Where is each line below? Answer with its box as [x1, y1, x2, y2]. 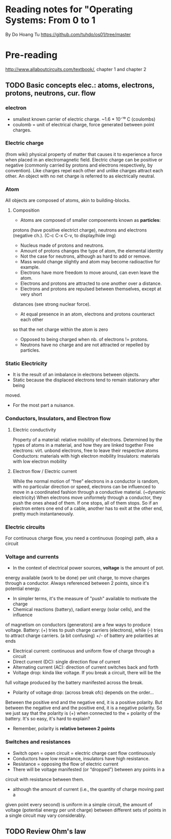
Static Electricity [5, 360, 47, 367]
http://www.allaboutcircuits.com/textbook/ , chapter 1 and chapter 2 [5, 66, 146, 72]
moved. [5, 392, 21, 398]
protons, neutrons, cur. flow [5, 89, 96, 98]
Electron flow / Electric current [12, 468, 78, 474]
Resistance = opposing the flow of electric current [12, 761, 118, 767]
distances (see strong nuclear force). [12, 301, 91, 307]
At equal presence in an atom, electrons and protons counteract [20, 311, 155, 318]
